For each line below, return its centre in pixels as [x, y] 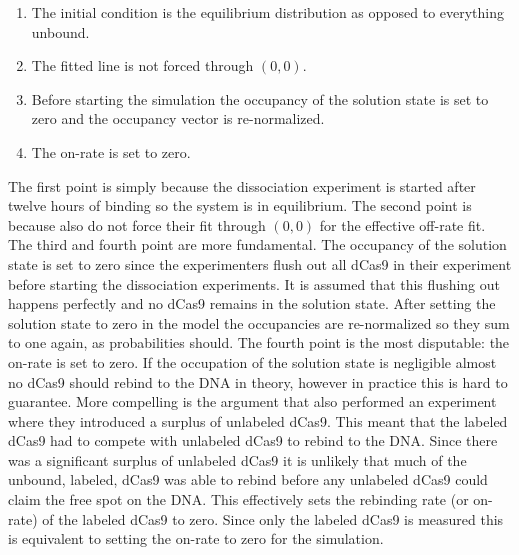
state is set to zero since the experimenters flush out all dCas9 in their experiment [260, 263]
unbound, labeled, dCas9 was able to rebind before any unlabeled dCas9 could [248, 479]
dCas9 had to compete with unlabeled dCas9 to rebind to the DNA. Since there [253, 440]
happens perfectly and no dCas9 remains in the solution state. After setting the [252, 303]
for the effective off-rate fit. [402, 224]
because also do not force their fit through [137, 224]
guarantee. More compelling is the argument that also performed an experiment [252, 401]
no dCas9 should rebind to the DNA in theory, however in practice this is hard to [258, 381]
